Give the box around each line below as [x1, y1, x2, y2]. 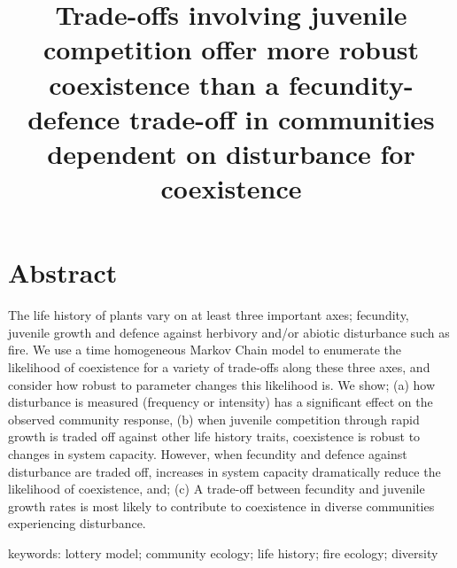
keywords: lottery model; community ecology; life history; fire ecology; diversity [8, 543, 438, 562]
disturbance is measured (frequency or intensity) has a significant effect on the [8, 393, 433, 411]
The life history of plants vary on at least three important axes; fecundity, [8, 306, 409, 324]
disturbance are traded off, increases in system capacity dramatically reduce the [8, 462, 441, 480]
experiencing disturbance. [8, 514, 146, 533]
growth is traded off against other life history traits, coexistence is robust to [8, 427, 421, 446]
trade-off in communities [129, 100, 435, 136]
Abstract [8, 254, 118, 291]
